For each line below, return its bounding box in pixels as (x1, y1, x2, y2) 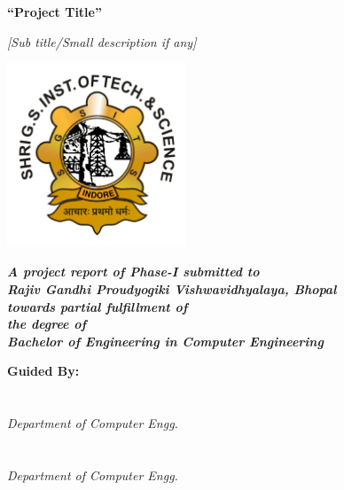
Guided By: (7, 362, 80, 380)
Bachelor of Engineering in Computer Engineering (7, 331, 324, 350)
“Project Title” (7, 3, 102, 20)
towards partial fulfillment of (7, 297, 188, 315)
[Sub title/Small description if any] (7, 32, 197, 51)
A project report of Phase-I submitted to (7, 262, 260, 281)
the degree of (7, 315, 87, 333)
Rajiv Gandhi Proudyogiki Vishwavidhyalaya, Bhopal (7, 280, 337, 299)
